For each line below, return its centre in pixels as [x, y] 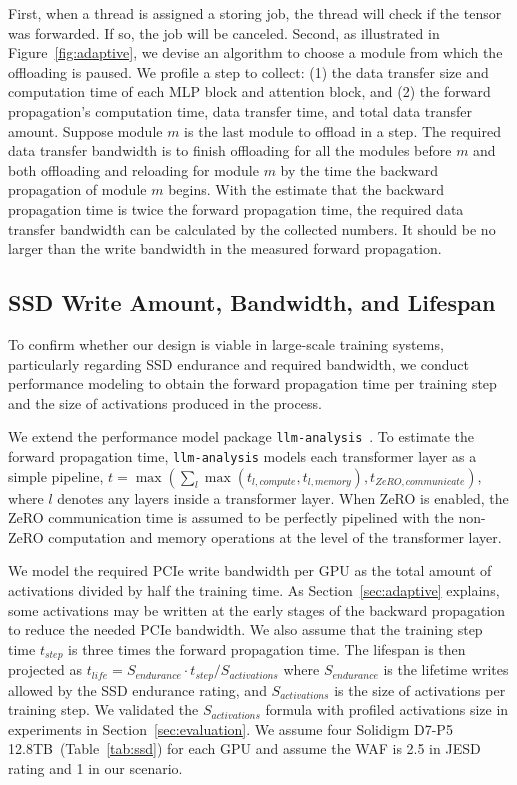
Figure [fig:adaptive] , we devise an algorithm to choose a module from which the [255, 52]
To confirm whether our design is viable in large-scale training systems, [226, 343]
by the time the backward [359, 169]
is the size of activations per [420, 689]
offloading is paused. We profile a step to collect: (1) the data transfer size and [248, 71]
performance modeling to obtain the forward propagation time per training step [252, 383]
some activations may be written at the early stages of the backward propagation [257, 609]
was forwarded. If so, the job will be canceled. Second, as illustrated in [224, 32]
